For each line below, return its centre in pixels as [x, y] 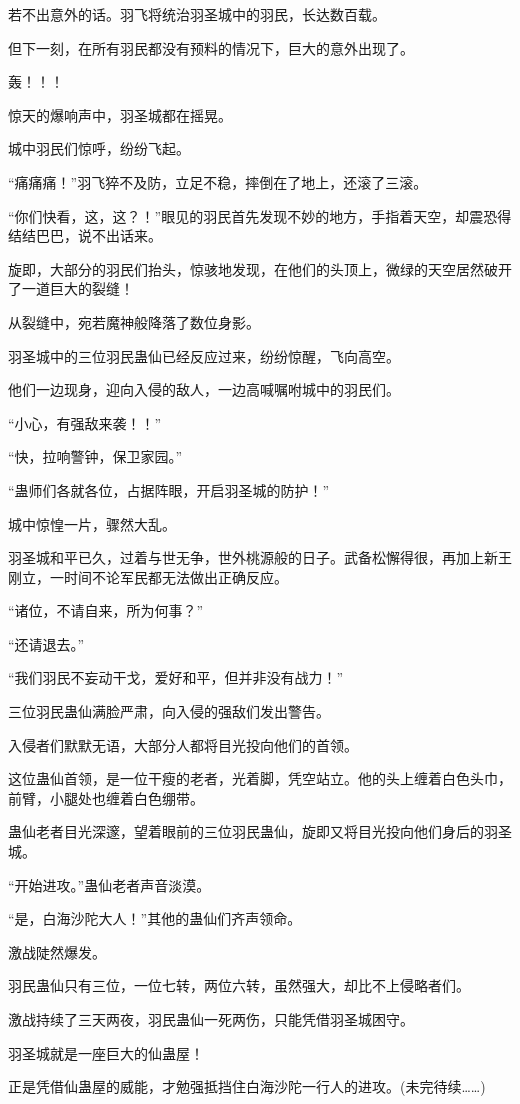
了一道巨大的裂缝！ [71, 288]
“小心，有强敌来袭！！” [85, 422]
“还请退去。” [46, 643]
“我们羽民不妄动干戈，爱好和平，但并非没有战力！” [176, 677]
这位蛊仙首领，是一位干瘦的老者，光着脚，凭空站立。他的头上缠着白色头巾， [260, 778]
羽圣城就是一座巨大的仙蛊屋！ [106, 1052]
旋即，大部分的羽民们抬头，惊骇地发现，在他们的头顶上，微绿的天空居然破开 [260, 268]
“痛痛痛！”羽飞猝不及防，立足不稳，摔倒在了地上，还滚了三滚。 [218, 181]
